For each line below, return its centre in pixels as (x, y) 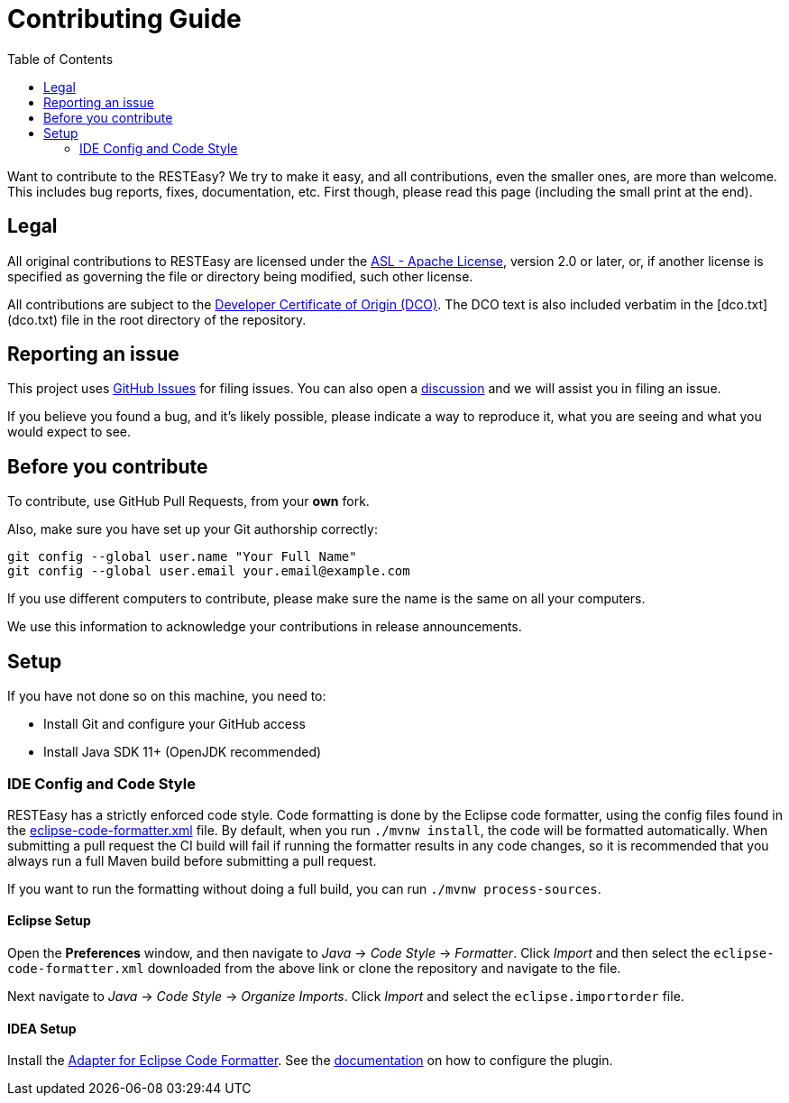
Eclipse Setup (49, 921)
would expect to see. (69, 432)
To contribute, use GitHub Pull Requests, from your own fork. (188, 501)
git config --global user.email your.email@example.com (209, 571)
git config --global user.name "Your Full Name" (182, 557)
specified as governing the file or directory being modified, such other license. (240, 276)
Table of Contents (60, 59)
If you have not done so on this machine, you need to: (167, 696)
